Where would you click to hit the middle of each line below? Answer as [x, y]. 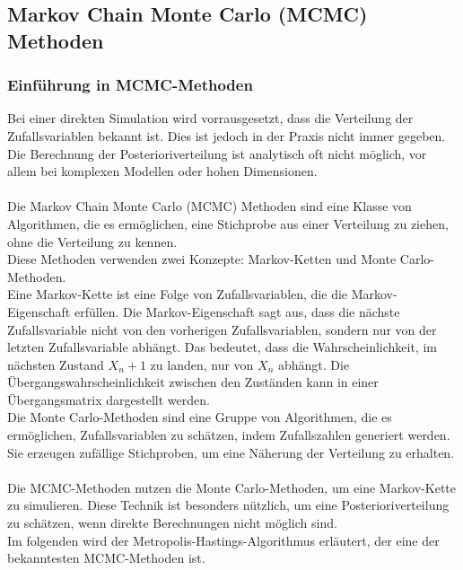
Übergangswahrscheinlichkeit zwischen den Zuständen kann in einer [193, 382]
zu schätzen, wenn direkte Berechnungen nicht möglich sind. [172, 523]
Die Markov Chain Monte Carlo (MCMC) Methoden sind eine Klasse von [210, 206]
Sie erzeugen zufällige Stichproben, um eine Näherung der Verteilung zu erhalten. [231, 452]
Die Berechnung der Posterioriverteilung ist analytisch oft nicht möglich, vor [217, 153]
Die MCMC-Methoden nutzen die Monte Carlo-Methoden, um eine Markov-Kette [231, 487]
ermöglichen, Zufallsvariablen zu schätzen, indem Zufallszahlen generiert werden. [229, 435]
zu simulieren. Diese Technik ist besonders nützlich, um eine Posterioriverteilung [228, 505]
